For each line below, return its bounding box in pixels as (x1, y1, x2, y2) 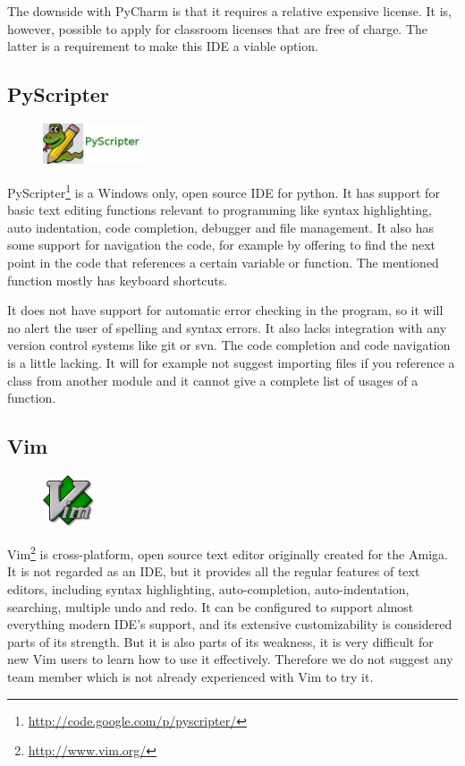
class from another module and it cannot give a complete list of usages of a (7, 370, 418, 389)
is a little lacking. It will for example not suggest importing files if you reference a (7, 353, 455, 371)
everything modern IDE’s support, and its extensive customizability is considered (7, 615, 452, 634)
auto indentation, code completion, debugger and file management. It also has (7, 217, 434, 236)
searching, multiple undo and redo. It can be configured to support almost (7, 597, 414, 616)
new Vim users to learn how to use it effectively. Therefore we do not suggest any (7, 650, 453, 668)
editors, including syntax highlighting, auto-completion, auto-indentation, (7, 580, 410, 599)
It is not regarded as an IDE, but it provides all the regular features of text (7, 562, 420, 581)
